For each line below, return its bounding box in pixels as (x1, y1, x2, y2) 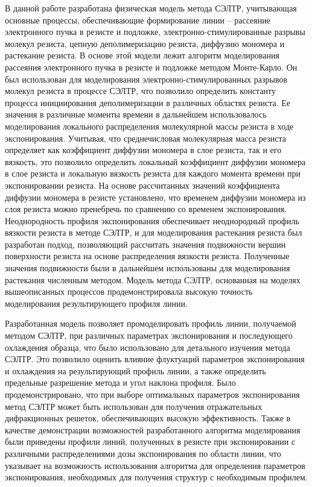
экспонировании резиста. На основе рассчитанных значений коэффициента (5, 178, 280, 191)
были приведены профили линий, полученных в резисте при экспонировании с (5, 435, 296, 448)
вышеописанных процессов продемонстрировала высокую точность (5, 285, 253, 298)
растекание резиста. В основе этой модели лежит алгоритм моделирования (5, 49, 279, 61)
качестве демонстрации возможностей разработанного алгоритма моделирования (5, 423, 301, 436)
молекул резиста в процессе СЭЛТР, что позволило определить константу (5, 84, 276, 97)
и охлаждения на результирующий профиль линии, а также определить (5, 364, 266, 377)
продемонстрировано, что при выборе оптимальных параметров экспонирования (5, 388, 300, 400)
